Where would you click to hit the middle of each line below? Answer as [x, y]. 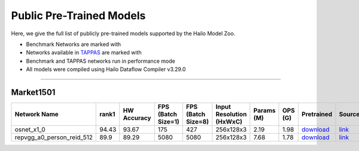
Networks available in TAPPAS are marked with [84, 53]
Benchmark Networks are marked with [74, 44]
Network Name [37, 115]
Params [264, 110]
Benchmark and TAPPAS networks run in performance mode [101, 61]
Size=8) [197, 122]
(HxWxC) [229, 122]
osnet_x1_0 [30, 130]
